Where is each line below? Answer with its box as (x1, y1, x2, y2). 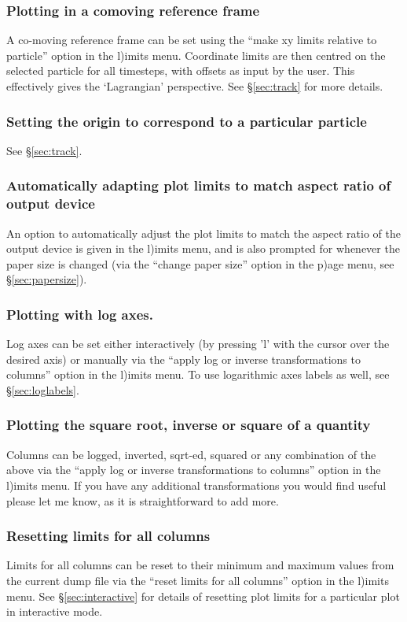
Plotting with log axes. (6, 304, 153, 324)
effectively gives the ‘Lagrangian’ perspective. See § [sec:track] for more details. (6, 78, 383, 94)
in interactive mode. (6, 603, 103, 620)
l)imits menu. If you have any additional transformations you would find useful (6, 476, 387, 493)
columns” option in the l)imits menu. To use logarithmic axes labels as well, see (6, 366, 390, 383)
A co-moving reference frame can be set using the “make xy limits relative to (6, 31, 377, 48)
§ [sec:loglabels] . (6, 381, 79, 398)
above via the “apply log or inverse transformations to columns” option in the (6, 461, 381, 478)
